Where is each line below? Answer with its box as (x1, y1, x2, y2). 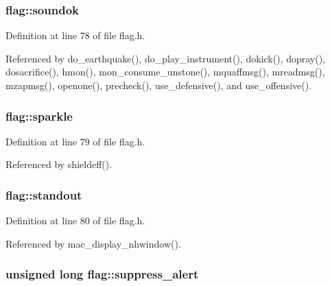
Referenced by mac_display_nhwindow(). (5, 236, 181, 250)
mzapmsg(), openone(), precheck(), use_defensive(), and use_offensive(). (5, 78, 312, 92)
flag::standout (5, 186, 82, 203)
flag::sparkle (5, 107, 73, 124)
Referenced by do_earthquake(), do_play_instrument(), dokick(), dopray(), (5, 51, 325, 65)
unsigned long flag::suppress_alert (5, 265, 199, 283)
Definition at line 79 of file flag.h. (5, 134, 145, 148)
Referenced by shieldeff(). (5, 157, 113, 171)
